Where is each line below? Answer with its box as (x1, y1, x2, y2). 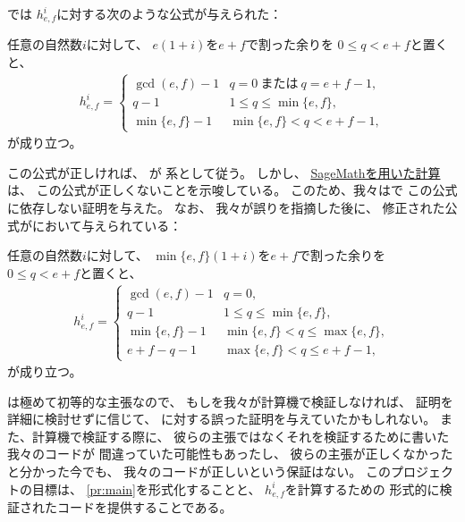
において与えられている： (32, 215, 182, 234)
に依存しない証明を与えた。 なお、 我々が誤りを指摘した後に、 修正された (7, 198, 445, 217)
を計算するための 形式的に (284, 479, 440, 498)
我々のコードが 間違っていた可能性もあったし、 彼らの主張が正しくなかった (7, 444, 453, 463)
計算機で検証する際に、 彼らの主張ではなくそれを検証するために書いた (31, 426, 450, 445)
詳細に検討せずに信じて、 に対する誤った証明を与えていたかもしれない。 (7, 409, 436, 428)
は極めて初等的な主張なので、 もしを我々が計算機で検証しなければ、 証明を (7, 391, 453, 410)
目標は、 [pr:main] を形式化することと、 (31, 479, 261, 498)
